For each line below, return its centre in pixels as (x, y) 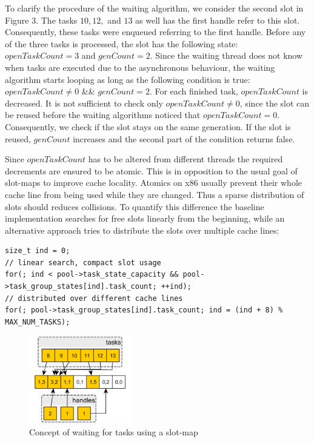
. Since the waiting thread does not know (226, 55)
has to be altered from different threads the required (185, 159)
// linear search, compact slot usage (83, 262)
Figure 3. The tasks (41, 20)
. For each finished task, (194, 91)
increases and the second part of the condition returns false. (184, 138)
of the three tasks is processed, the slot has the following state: (122, 43)
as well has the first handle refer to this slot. (218, 20)
